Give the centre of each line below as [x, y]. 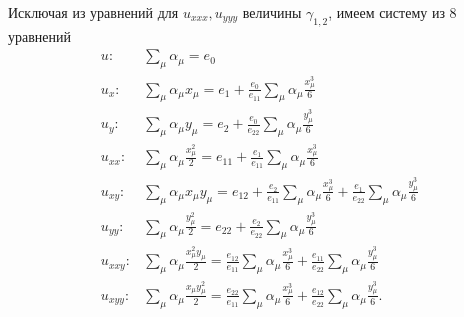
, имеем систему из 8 [392, 12]
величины [272, 12]
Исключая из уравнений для [93, 12]
